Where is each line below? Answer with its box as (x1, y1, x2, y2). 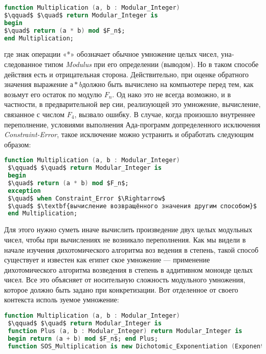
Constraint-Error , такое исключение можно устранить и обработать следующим (4, 129, 254, 140)
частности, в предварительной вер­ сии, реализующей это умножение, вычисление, (4, 99, 261, 109)
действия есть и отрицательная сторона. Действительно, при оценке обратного (4, 69, 249, 79)
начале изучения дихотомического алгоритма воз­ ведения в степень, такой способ (4, 244, 259, 255)
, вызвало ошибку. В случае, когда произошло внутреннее (74, 108, 255, 119)
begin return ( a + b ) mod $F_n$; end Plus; (8, 335, 158, 342)
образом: (4, 139, 31, 149)
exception (8, 187, 41, 194)
